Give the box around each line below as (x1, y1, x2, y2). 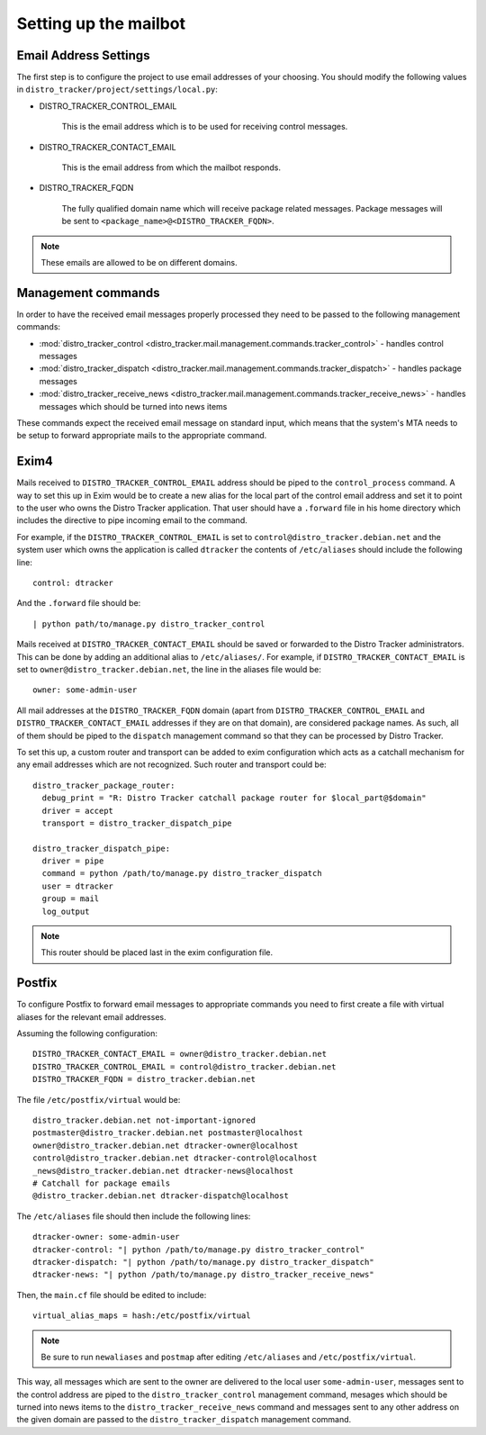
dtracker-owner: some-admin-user (32, 1232, 180, 1242)
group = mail (41, 894, 100, 904)
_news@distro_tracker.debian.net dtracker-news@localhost (32, 1166, 294, 1176)
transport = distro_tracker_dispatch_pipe (41, 817, 233, 828)
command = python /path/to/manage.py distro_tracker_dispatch (41, 869, 323, 879)
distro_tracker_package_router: (32, 780, 175, 790)
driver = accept (41, 806, 114, 816)
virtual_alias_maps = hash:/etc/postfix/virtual (32, 1311, 251, 1321)
